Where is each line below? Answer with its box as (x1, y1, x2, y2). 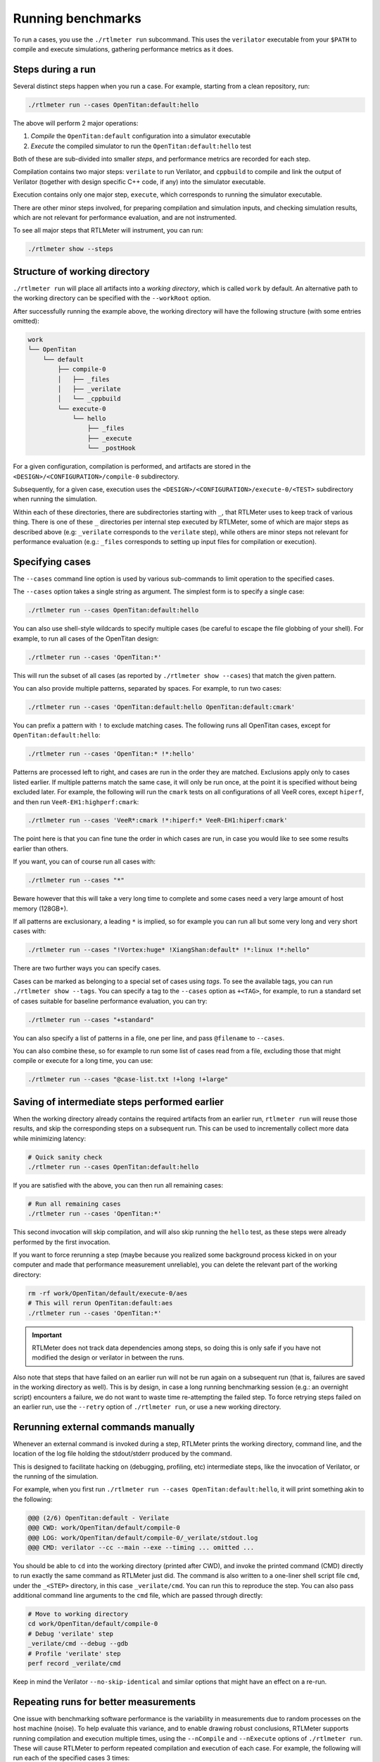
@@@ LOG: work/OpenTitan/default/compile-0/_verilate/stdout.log (27, 1534, 258, 1541)
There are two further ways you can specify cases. (13, 964, 161, 973)
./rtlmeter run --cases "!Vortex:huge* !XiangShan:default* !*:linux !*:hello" (27, 946, 310, 954)
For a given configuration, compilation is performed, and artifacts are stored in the (13, 462, 251, 471)
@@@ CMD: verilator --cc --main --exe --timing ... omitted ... (27, 1544, 255, 1551)
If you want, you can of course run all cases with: (13, 857, 156, 866)
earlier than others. (13, 844, 68, 853)
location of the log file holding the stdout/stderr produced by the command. (13, 1449, 232, 1458)
